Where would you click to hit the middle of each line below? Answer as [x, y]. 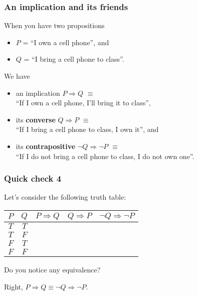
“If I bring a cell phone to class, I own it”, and [87, 129]
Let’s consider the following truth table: [65, 197]
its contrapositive [46, 146]
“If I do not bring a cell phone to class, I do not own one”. [105, 156]
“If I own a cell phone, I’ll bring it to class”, [83, 103]
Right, [14, 286]
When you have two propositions [54, 25]
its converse [36, 119]
